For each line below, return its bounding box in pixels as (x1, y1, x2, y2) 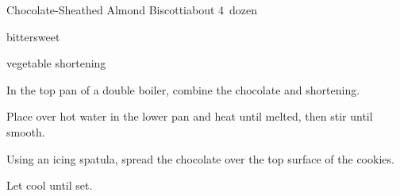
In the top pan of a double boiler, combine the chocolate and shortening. (6, 81, 360, 98)
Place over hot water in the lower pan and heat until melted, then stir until (6, 108, 373, 125)
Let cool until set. (6, 177, 93, 194)
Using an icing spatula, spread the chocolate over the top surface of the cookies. (6, 150, 394, 167)
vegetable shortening (6, 55, 106, 71)
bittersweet (6, 28, 60, 44)
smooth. (6, 123, 45, 140)
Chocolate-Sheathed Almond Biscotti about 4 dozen (6, 2, 258, 17)
